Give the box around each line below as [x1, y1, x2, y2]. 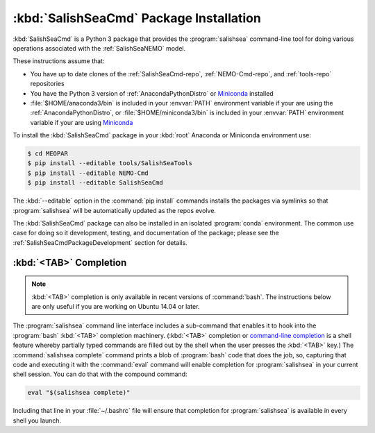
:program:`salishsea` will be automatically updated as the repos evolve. [12, 206, 217, 214]
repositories [30, 80, 65, 88]
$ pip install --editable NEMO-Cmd [27, 169, 149, 177]
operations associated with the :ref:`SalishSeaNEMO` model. [12, 44, 186, 52]
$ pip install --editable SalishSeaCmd [27, 179, 163, 187]
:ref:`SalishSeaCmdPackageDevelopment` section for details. [12, 238, 187, 246]
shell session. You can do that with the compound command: [12, 370, 187, 378]
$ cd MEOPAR [27, 150, 69, 158]
